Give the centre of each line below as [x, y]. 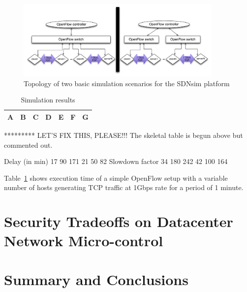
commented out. [28, 145]
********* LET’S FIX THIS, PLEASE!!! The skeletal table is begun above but [123, 135]
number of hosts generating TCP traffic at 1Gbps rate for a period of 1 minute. [124, 187]
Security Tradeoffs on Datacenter [119, 221]
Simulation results [48, 100]
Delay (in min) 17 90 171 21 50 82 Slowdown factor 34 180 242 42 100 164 [116, 161]
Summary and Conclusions [96, 279]
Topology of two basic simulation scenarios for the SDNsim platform [127, 83]
